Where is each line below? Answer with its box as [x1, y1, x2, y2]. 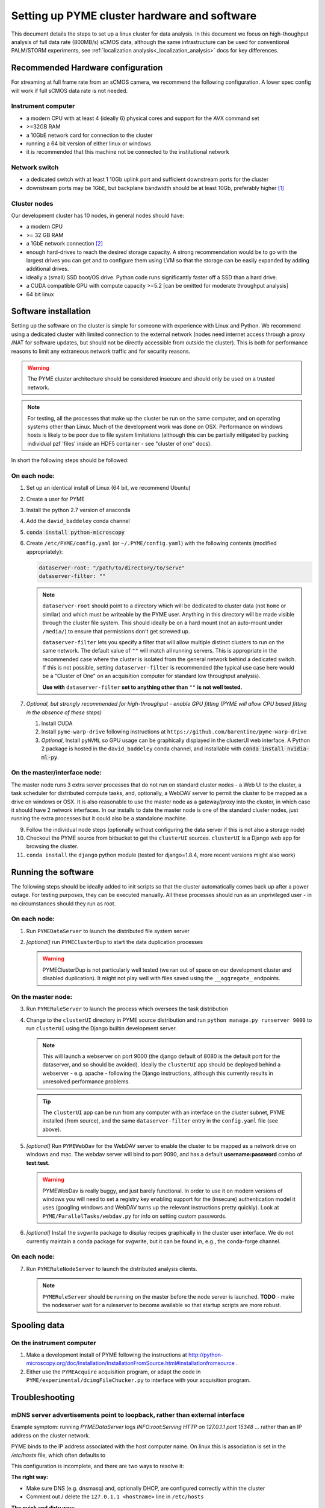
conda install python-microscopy [26, 528, 125, 536]
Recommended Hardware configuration [11, 63, 163, 73]
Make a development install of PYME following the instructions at [26, 1351, 188, 1358]
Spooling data [11, 1320, 64, 1330]
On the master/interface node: [11, 768, 102, 777]
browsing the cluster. [26, 843, 78, 850]
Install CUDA [41, 720, 73, 727]
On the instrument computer [11, 1339, 96, 1347]
